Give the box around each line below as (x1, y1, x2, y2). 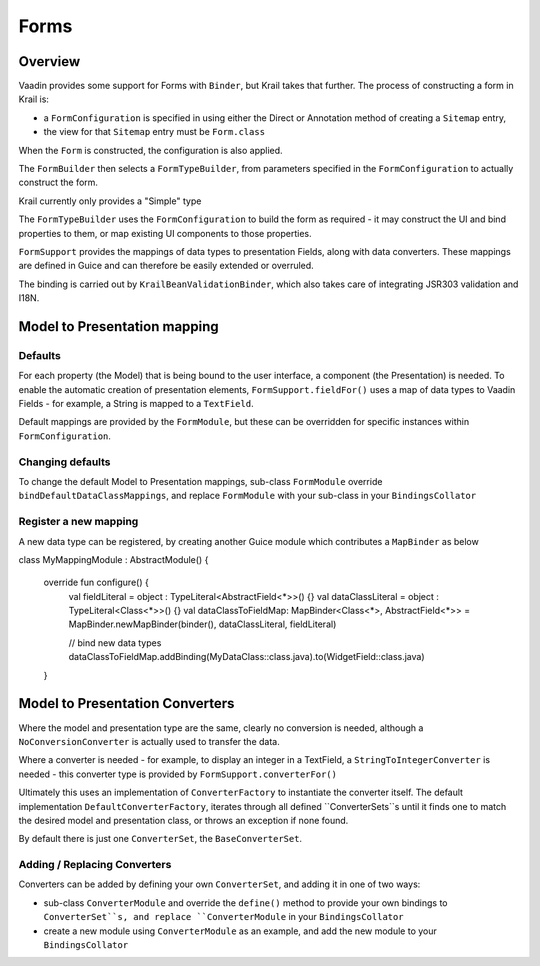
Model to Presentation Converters (18, 695, 235, 712)
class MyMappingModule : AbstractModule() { (18, 553, 209, 565)
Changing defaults (18, 455, 111, 469)
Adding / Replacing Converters (18, 858, 172, 872)
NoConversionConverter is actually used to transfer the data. (18, 735, 280, 747)
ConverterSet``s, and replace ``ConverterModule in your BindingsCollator (43, 911, 404, 923)
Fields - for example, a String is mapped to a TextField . (18, 398, 254, 410)
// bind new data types (68, 636, 162, 649)
